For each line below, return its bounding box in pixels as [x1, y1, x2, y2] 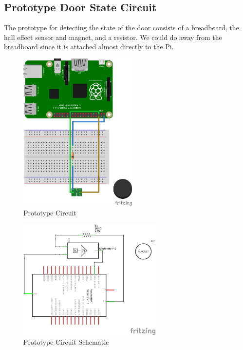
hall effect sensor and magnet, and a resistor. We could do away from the [4, 32, 222, 42]
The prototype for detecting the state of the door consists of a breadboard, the [4, 22, 239, 33]
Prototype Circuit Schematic [23, 336, 109, 347]
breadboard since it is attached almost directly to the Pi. [4, 41, 174, 52]
